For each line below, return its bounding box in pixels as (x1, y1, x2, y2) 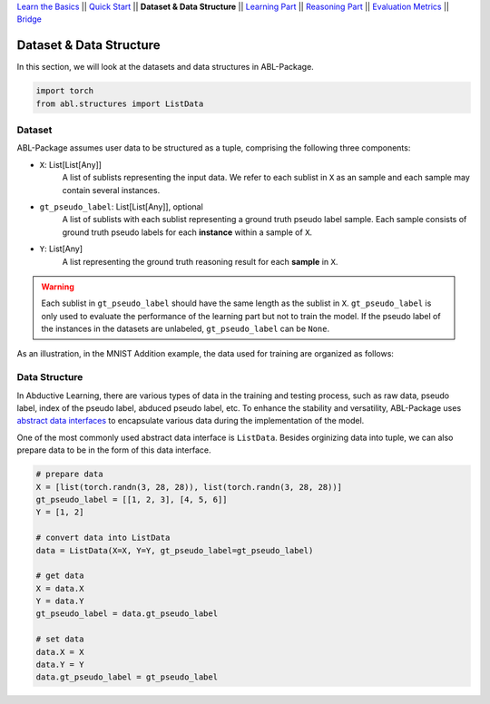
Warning (41, 281, 74, 292)
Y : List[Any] (39, 243, 83, 254)
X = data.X (35, 583, 84, 593)
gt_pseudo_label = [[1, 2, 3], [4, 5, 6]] (35, 494, 228, 504)
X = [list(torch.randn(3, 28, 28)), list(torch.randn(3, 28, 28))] (35, 482, 343, 492)
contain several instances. (62, 184, 161, 195)
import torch (35, 86, 94, 96)
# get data (35, 571, 84, 581)
